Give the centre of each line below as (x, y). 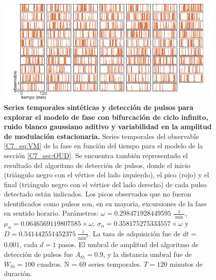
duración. (18, 273)
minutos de (186, 264)
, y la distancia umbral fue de (148, 254)
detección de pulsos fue (39, 254)
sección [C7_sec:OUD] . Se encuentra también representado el (96, 155)
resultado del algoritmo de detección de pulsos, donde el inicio (97, 165)
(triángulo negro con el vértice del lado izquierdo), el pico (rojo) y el (107, 175)
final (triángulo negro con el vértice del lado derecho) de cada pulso (105, 184)
